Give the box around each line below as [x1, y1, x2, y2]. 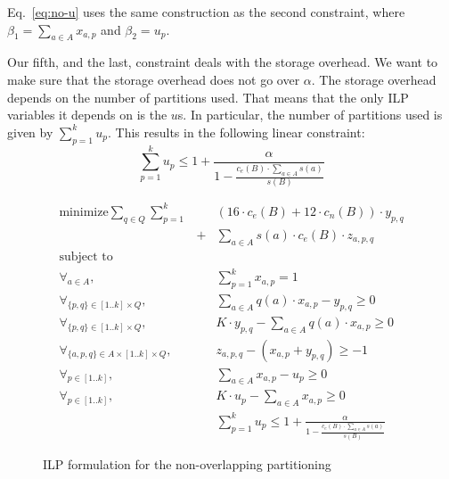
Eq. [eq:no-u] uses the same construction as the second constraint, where [7, 3, 405, 21]
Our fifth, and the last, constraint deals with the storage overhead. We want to [7, 53, 438, 71]
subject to [59, 250, 113, 263]
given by [7, 122, 53, 141]
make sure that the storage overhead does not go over [7, 70, 300, 88]
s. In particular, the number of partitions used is [177, 105, 443, 124]
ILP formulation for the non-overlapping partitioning [43, 454, 331, 473]
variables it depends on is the [7, 105, 167, 124]
